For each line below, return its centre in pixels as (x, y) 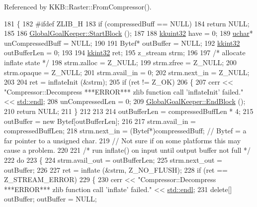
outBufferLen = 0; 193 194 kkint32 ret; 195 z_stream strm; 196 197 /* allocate (125, 52)
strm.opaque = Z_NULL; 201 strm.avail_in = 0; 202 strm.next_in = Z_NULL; (127, 72)
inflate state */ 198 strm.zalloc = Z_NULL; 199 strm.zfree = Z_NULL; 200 (120, 62)
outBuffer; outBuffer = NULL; (50, 199)
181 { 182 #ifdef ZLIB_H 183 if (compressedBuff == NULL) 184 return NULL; (127, 23)
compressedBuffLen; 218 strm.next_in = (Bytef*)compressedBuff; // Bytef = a (125, 131)
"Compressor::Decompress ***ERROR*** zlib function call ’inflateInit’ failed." (124, 91)
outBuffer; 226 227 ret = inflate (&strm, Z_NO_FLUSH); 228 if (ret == (116, 169)
